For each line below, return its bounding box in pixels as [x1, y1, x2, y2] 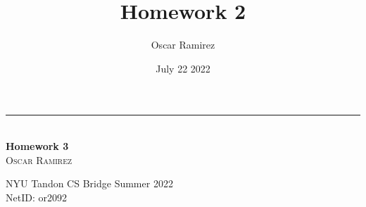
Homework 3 [6, 138, 69, 153]
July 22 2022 [156, 61, 210, 75]
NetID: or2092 [6, 189, 67, 204]
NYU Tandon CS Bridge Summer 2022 [6, 176, 173, 191]
